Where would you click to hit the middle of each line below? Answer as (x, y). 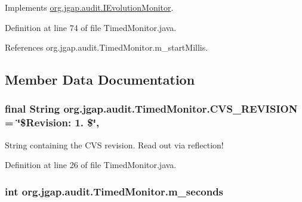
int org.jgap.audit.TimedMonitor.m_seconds (114, 191)
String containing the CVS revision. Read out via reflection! (114, 144)
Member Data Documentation (100, 80)
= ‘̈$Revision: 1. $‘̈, (52, 122)
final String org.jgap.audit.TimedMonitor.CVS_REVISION (151, 109)
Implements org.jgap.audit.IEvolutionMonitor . (89, 7)
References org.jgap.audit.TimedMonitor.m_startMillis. (107, 47)
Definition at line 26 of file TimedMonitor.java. (91, 165)
